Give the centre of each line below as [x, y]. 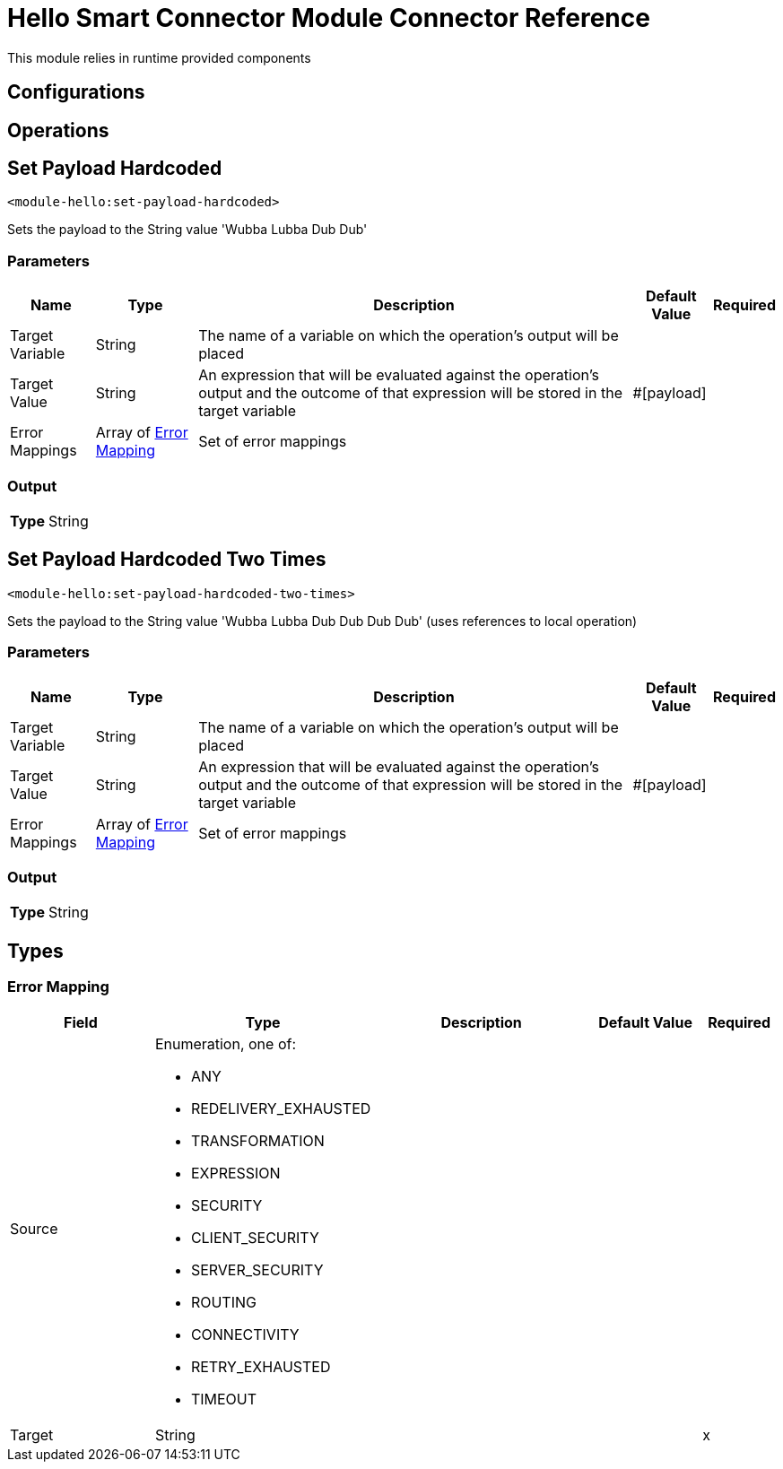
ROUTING [223, 1302]
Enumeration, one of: [226, 1043]
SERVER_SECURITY [257, 1269]
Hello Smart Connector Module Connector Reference [329, 18]
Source [34, 1228]
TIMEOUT [224, 1399]
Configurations [76, 92]
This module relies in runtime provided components [159, 57]
